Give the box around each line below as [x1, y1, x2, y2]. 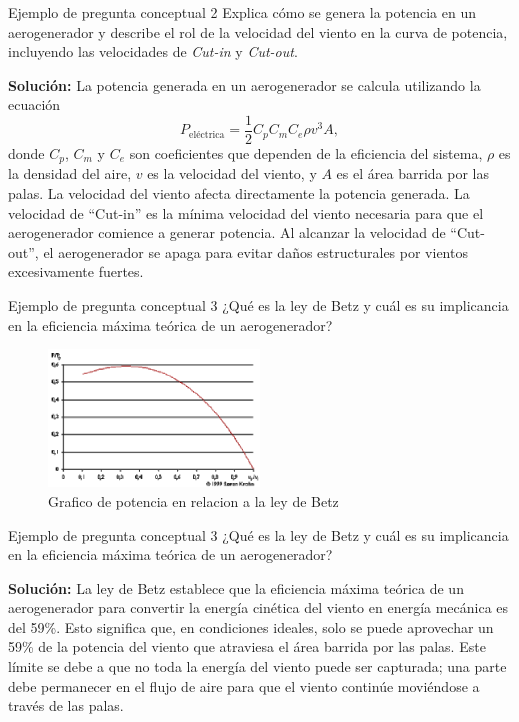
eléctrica [189, 129, 225, 140]
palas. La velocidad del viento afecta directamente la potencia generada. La [8, 183, 470, 204]
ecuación [8, 94, 61, 115]
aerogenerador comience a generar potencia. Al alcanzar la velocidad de [8, 222, 446, 243]
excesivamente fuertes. [8, 261, 144, 282]
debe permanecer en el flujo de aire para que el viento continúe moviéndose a [8, 675, 480, 696]
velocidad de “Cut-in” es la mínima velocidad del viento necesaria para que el [8, 202, 484, 223]
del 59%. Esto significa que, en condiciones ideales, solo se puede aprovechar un [8, 616, 494, 637]
